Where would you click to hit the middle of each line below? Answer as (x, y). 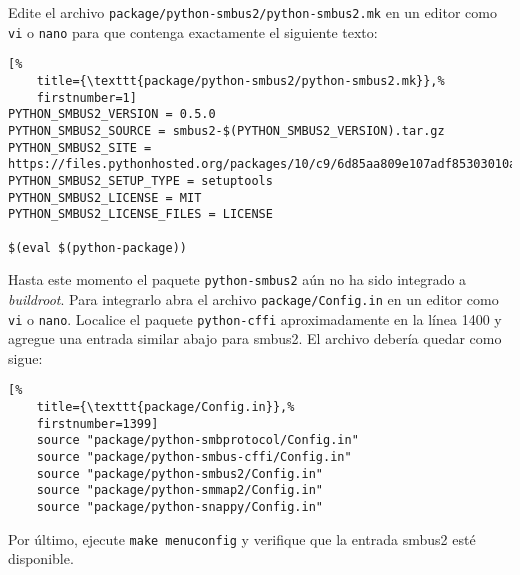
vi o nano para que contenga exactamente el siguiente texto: (193, 31)
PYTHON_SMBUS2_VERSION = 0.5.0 (112, 114)
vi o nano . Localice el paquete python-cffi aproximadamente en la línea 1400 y (255, 318)
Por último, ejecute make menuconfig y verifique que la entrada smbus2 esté (242, 538)
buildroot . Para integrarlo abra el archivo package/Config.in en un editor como (253, 298)
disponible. (41, 558)
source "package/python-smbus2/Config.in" (179, 473)
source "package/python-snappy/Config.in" (179, 506)
